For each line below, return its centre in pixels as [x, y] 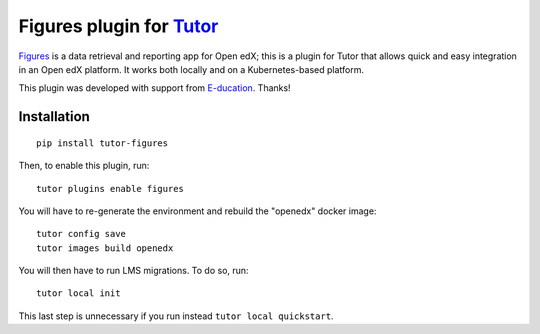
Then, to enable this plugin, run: [84, 166]
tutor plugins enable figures [110, 188]
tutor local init [78, 293]
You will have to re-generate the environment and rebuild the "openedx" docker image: [197, 211]
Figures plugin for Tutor [118, 26]
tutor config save [81, 234]
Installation [54, 116]
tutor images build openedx [105, 248]
